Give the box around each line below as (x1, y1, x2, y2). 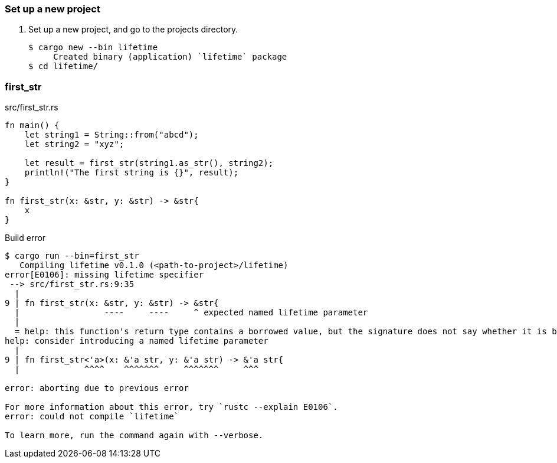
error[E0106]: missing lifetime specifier (5, 270, 204, 280)
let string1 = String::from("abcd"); (24, 130, 199, 140)
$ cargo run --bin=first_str (5, 251, 139, 261)
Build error (5, 233, 46, 243)
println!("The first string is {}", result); (24, 168, 239, 178)
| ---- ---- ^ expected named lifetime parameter (14, 308, 368, 318)
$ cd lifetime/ (28, 61, 99, 71)
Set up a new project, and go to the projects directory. (28, 24, 238, 35)
